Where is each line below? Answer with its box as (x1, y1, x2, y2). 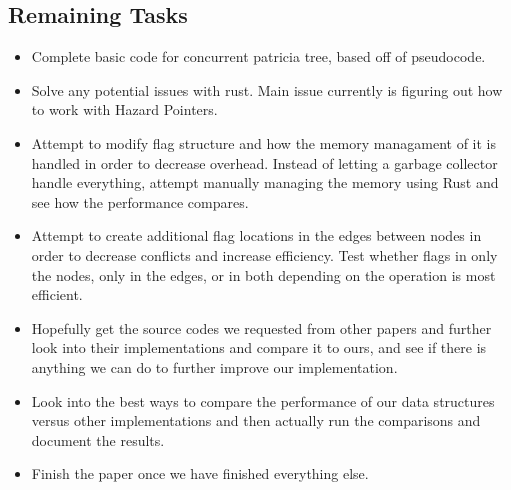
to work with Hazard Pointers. (31, 99, 218, 120)
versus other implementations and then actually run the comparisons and (31, 410, 481, 431)
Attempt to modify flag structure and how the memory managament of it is (31, 132, 496, 153)
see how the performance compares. (31, 191, 249, 212)
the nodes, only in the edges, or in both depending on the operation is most (31, 264, 496, 285)
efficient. (31, 284, 83, 305)
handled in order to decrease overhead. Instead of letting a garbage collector (31, 152, 498, 173)
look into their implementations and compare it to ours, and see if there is (31, 337, 487, 358)
